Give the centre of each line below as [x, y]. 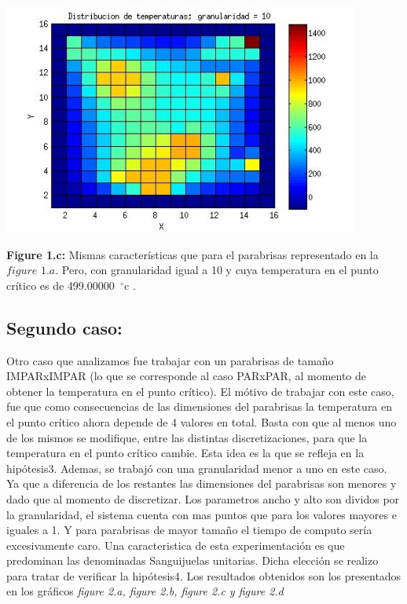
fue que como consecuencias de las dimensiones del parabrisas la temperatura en [200, 406]
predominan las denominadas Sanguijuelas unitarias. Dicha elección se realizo [192, 560]
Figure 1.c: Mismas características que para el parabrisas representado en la [192, 254]
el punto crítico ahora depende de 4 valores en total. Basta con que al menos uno [202, 421]
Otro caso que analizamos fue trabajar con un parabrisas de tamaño [170, 360]
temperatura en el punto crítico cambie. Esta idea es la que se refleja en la [185, 453]
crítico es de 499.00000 [60, 285]
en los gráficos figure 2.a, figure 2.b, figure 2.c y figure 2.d [145, 591]
